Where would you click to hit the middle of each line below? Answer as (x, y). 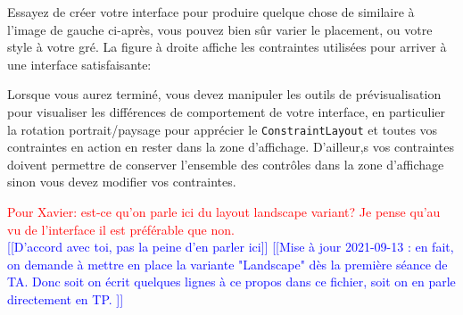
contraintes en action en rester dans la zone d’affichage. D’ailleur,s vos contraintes (231, 147)
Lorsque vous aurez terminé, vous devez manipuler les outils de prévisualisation (224, 94)
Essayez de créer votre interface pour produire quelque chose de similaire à (211, 12)
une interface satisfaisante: (79, 64)
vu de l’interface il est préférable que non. (121, 229)
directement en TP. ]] (66, 298)
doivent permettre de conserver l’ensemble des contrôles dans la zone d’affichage (226, 164)
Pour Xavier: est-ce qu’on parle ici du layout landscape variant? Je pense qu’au (224, 211)
